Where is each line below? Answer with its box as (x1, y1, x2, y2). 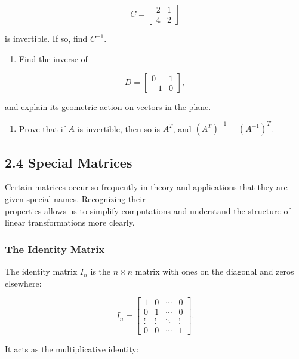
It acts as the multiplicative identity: (5, 343, 139, 355)
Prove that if (19, 122, 66, 135)
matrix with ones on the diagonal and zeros (135, 265, 294, 278)
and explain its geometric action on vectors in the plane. (5, 101, 211, 113)
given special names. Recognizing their (5, 193, 146, 205)
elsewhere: (5, 276, 42, 289)
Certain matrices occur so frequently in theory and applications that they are (5, 181, 288, 193)
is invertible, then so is (77, 122, 160, 135)
